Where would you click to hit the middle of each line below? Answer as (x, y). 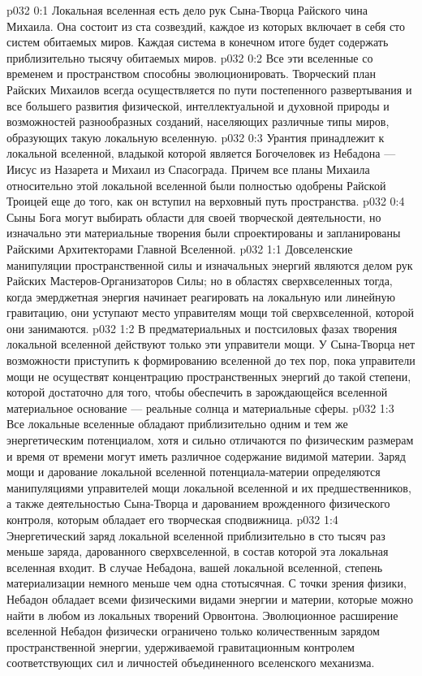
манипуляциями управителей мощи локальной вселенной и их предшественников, (209, 487)
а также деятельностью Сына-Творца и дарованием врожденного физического (198, 503)
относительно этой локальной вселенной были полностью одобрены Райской (196, 185)
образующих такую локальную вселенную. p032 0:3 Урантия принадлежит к (196, 137)
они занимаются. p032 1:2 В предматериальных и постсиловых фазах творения (202, 328)
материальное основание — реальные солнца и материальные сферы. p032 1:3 (200, 407)
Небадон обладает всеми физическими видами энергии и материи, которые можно (210, 598)
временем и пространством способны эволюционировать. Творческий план (191, 74)
